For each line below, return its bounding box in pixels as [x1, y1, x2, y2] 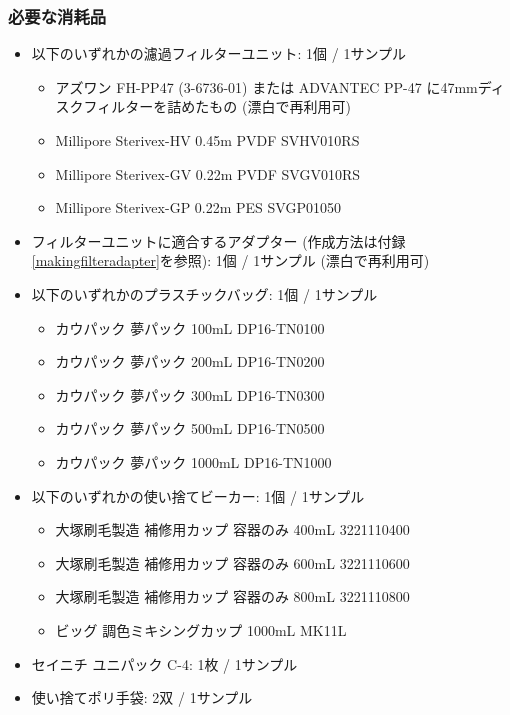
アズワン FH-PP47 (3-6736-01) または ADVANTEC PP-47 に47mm [55, 76, 478, 97]
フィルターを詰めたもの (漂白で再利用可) [83, 96, 351, 117]
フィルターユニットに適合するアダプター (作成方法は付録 [31, 230, 406, 251]
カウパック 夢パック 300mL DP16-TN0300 [55, 384, 325, 405]
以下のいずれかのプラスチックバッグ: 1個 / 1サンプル [31, 283, 378, 304]
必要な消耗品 [8, 3, 107, 28]
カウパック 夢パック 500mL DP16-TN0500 [55, 418, 325, 439]
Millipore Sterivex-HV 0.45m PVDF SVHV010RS [55, 130, 360, 150]
